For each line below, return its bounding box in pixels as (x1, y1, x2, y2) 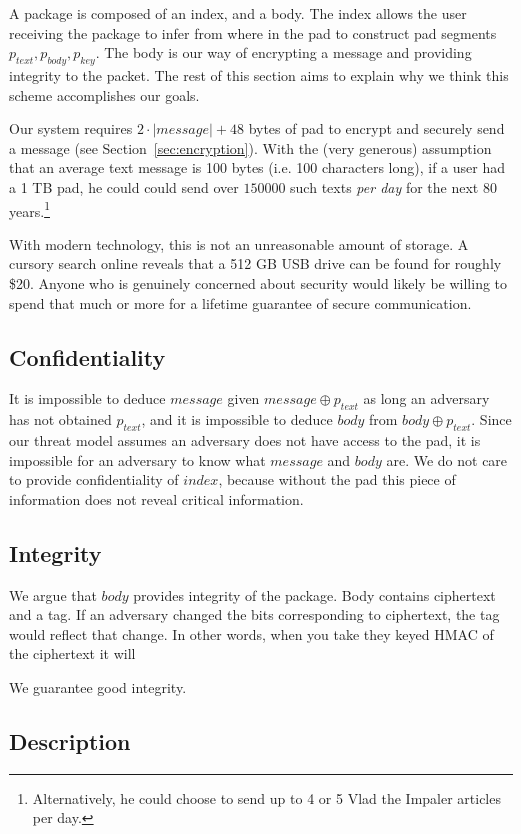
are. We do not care (386, 449, 508, 470)
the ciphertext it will (9, 643, 136, 664)
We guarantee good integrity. (9, 676, 187, 697)
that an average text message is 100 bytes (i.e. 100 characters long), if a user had (9, 157, 505, 178)
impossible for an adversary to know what (9, 449, 266, 470)
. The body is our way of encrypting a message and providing (95, 42, 472, 63)
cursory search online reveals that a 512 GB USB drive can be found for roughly (9, 253, 502, 274)
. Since (471, 409, 512, 430)
